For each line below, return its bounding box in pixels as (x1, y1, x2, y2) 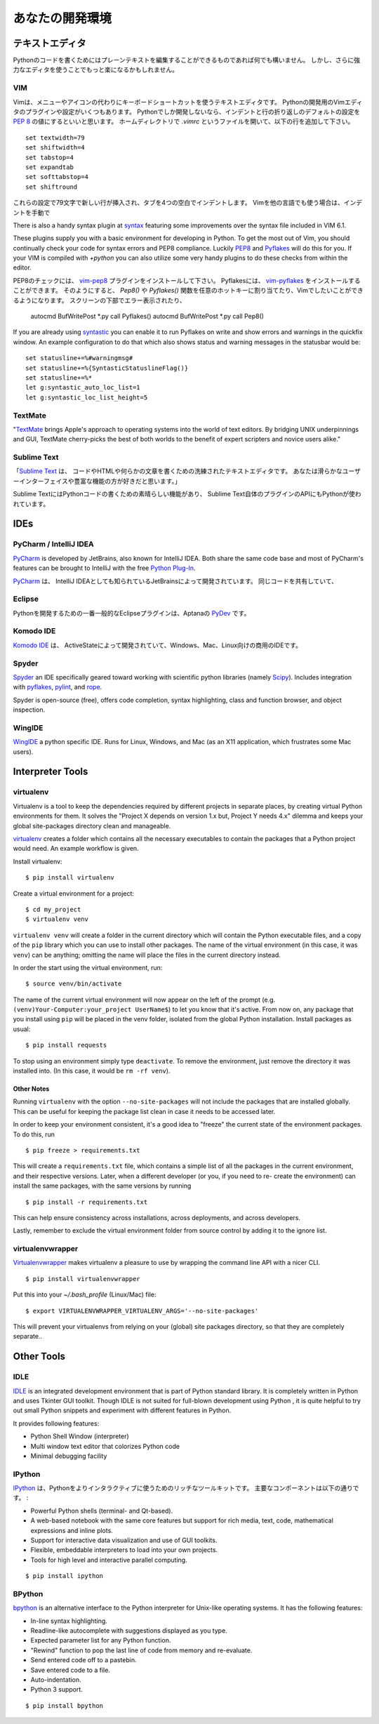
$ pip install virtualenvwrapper (25, 1275, 140, 1282)
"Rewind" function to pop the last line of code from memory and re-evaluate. (30, 1646, 253, 1655)
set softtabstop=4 (25, 173, 89, 181)
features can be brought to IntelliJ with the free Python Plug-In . (13, 564, 196, 572)
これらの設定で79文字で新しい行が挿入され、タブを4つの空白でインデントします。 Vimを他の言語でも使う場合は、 (13, 199, 344, 207)
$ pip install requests (25, 1041, 107, 1049)
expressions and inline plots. (30, 1526, 114, 1534)
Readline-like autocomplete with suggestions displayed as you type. (30, 1626, 227, 1635)
